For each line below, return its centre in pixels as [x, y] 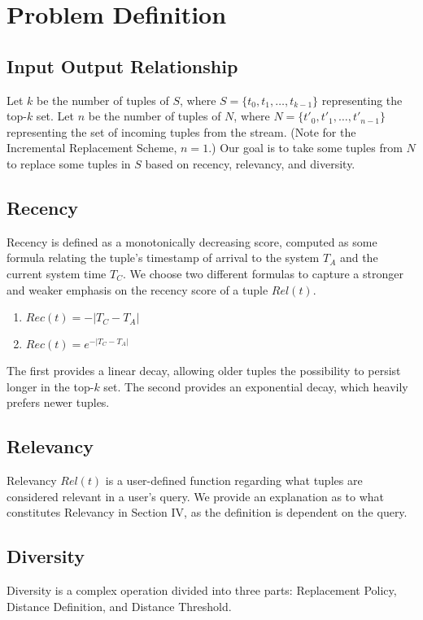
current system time [57, 273]
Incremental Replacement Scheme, [92, 148]
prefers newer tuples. [58, 402]
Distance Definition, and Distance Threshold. [119, 606]
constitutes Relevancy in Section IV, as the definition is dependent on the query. [207, 512]
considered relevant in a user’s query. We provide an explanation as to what [196, 496]
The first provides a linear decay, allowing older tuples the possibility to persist [204, 371]
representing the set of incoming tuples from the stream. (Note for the [181, 131]
